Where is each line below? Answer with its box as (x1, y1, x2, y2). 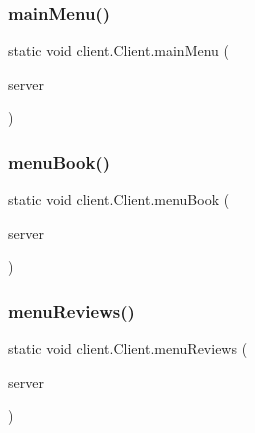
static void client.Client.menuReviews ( (8, 338, 248, 359)
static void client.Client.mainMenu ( (8, 40, 229, 61)
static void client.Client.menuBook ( (8, 189, 230, 210)
